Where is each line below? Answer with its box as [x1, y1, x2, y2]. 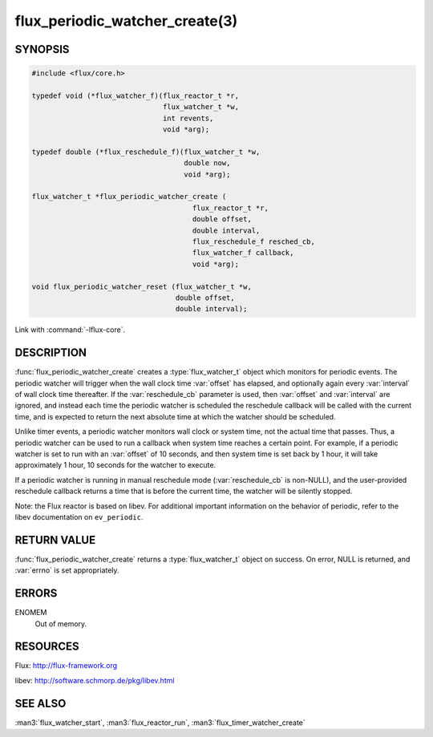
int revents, [162, 113, 214, 123]
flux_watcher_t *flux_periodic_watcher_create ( [31, 192, 227, 201]
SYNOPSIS [14, 43, 70, 56]
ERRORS [14, 586, 58, 601]
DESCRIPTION [14, 346, 87, 360]
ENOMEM [14, 608, 47, 618]
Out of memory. [34, 618, 87, 629]
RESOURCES [14, 640, 79, 654]
